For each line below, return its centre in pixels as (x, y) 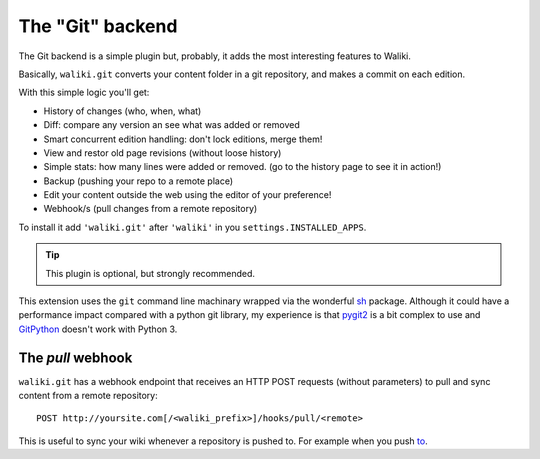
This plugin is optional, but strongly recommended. (150, 273)
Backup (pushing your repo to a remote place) (138, 181)
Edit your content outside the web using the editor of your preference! (187, 195)
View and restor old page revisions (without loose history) (162, 152)
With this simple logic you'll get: (84, 92)
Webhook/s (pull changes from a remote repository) (150, 209)
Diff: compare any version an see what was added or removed (171, 125)
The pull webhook (75, 357)
